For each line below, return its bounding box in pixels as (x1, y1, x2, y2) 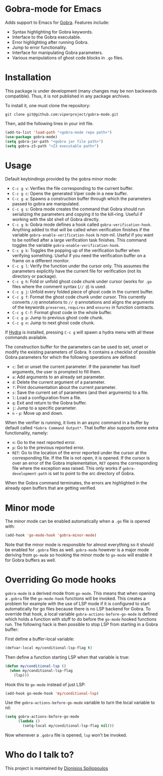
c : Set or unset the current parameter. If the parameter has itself (12, 364, 140, 370)
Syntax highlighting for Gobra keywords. (12, 29, 93, 35)
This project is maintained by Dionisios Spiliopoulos (5, 765, 109, 771)
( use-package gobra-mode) (5, 134, 57, 139)
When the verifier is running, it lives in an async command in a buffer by (5, 420, 149, 425)
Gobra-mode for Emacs (5, 3, 102, 15)
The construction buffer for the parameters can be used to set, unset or (5, 344, 148, 350)
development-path (12, 471, 48, 477)
